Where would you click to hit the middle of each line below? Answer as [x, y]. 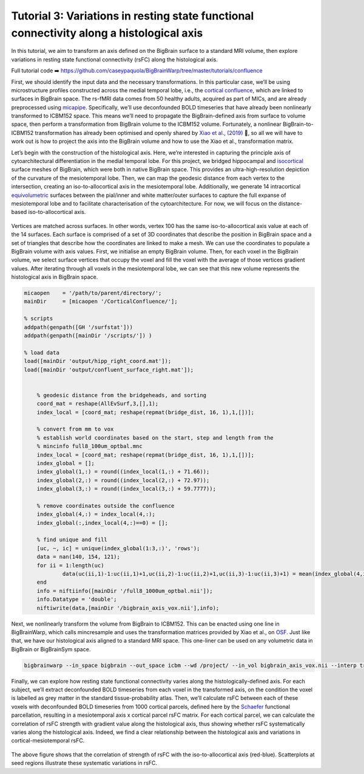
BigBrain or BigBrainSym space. [51, 649]
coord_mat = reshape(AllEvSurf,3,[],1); [98, 404]
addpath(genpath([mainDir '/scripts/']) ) [88, 336]
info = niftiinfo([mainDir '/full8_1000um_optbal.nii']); [125, 591]
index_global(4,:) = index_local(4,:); [96, 514]
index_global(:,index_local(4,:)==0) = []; [102, 523]
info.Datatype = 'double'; [77, 600]
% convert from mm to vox [75, 429]
